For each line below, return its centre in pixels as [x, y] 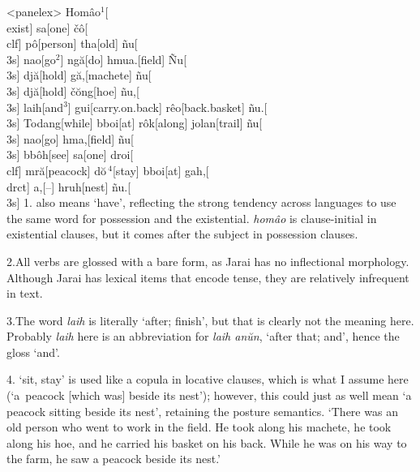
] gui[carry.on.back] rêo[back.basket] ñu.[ [167, 107]
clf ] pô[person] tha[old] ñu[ [72, 43]
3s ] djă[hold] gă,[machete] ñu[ [79, 75]
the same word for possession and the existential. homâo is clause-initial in [192, 218]
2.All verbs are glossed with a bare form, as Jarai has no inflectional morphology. [208, 261]
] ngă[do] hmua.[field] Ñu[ [124, 59]
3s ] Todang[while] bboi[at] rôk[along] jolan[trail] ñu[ [135, 123]
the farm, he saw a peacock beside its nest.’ [114, 459]
